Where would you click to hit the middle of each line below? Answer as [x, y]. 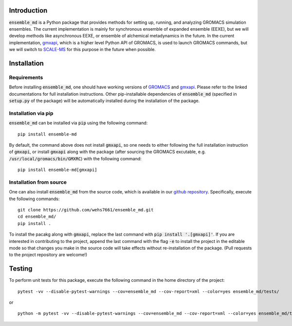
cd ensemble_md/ [37, 217]
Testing [21, 269]
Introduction [28, 10]
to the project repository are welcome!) [48, 255]
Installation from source [38, 182]
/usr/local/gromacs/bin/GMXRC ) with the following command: [75, 158]
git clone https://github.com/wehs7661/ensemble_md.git [86, 210]
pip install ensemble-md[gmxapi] [57, 170]
